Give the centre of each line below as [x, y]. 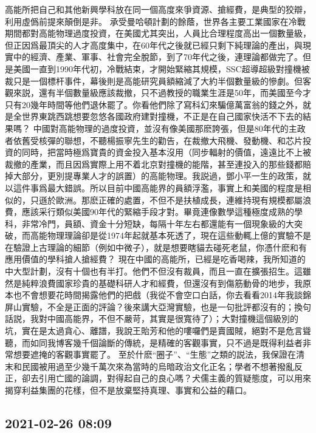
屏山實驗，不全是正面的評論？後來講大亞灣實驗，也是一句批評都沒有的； [149, 306]
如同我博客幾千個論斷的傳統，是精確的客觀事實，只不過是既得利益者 [166, 342]
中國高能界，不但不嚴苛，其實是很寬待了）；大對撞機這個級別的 [173, 319]
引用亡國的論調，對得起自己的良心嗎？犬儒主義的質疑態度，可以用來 [175, 378]
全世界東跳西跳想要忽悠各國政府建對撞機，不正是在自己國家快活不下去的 [158, 116]
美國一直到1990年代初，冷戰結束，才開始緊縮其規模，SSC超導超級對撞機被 [161, 68]
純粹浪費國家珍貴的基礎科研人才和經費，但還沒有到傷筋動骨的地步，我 [162, 283]
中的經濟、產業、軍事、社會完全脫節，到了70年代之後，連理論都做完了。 [158, 57]
